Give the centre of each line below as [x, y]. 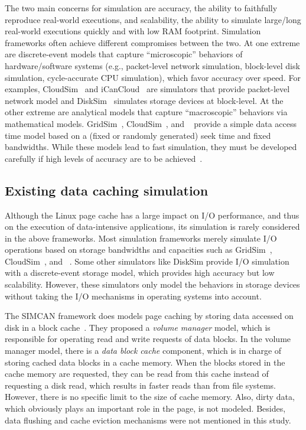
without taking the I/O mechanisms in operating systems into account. [133, 296]
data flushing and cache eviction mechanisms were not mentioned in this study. [148, 420]
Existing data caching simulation [107, 190]
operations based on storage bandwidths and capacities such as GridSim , [139, 250]
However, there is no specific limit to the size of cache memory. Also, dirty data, [150, 397]
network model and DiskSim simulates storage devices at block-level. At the [144, 100]
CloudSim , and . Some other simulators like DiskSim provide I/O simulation [147, 261]
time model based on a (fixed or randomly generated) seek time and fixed [138, 135]
